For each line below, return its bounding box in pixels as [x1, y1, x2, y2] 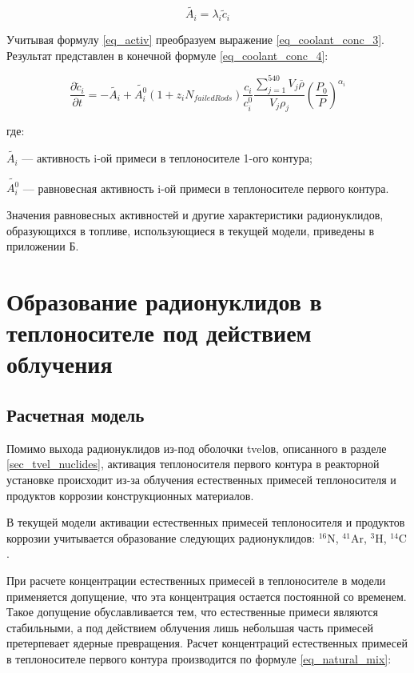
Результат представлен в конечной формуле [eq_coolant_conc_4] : [6, 46, 328, 63]
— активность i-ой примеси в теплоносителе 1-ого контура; [22, 150, 312, 166]
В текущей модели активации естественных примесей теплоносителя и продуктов [6, 514, 405, 531]
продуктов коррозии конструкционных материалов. [6, 487, 254, 503]
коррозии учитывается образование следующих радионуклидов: [6, 529, 316, 546]
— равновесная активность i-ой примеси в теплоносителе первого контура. [22, 179, 389, 196]
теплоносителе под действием [6, 316, 312, 349]
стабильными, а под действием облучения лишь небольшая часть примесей [6, 619, 373, 635]
